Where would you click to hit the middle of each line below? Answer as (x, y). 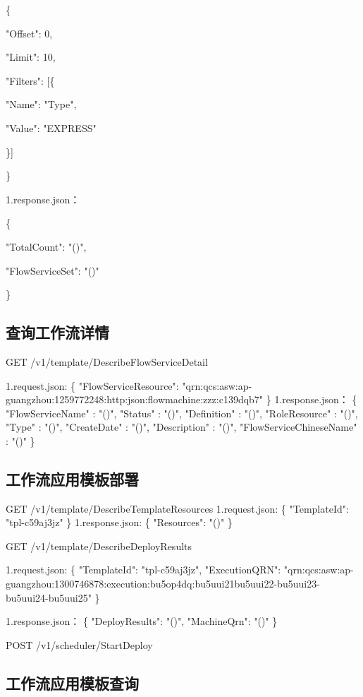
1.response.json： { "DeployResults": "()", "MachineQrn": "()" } (142, 621)
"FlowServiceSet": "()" (53, 270)
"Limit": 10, (31, 57)
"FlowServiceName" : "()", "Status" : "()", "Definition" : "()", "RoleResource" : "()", (182, 413)
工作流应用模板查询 (72, 683)
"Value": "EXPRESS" (51, 127)
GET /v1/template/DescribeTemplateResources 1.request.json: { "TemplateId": (177, 508)
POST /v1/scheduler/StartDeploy (79, 644)
